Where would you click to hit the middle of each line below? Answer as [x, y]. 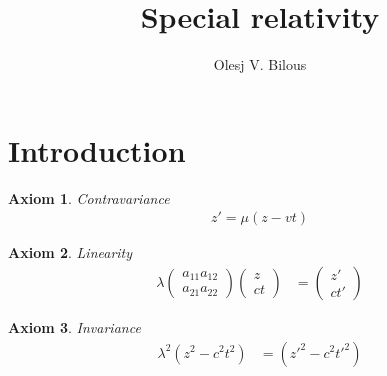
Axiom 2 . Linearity [70, 252]
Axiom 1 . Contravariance [89, 197]
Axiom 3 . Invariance [74, 326]
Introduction [97, 149]
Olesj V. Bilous [260, 64]
